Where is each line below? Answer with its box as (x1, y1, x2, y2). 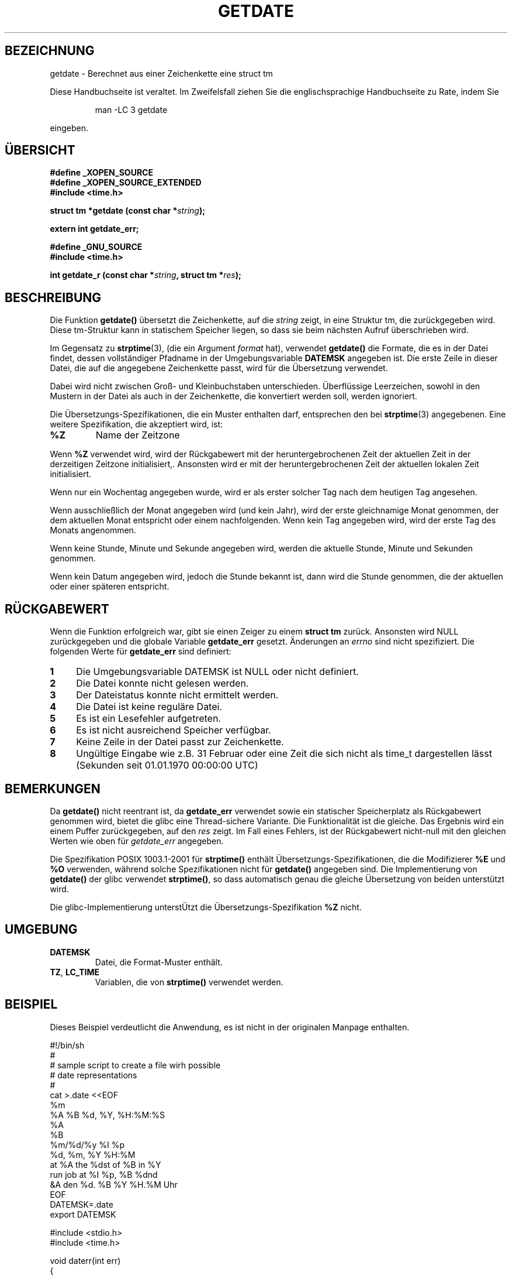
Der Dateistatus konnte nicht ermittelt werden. (76, 689, 279, 701)
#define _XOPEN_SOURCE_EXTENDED (50, 177, 202, 188)
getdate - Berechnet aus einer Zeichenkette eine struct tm (50, 68, 273, 78)
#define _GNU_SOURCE (50, 242, 143, 252)
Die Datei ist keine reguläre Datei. (76, 701, 222, 713)
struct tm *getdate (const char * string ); (50, 205, 205, 216)
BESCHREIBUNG (5, 290, 102, 305)
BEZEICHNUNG (5, 43, 95, 59)
